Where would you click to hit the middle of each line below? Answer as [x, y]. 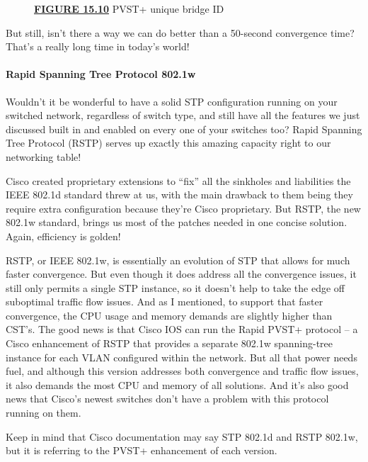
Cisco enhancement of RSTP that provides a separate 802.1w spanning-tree [169, 343]
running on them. [44, 413]
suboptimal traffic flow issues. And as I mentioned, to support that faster [165, 302]
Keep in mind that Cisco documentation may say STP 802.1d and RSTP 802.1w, [182, 436]
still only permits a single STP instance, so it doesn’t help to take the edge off [175, 287]
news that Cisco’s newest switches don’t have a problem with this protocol [167, 399]
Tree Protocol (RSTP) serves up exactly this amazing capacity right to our [168, 143]
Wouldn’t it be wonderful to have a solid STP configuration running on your [172, 101]
